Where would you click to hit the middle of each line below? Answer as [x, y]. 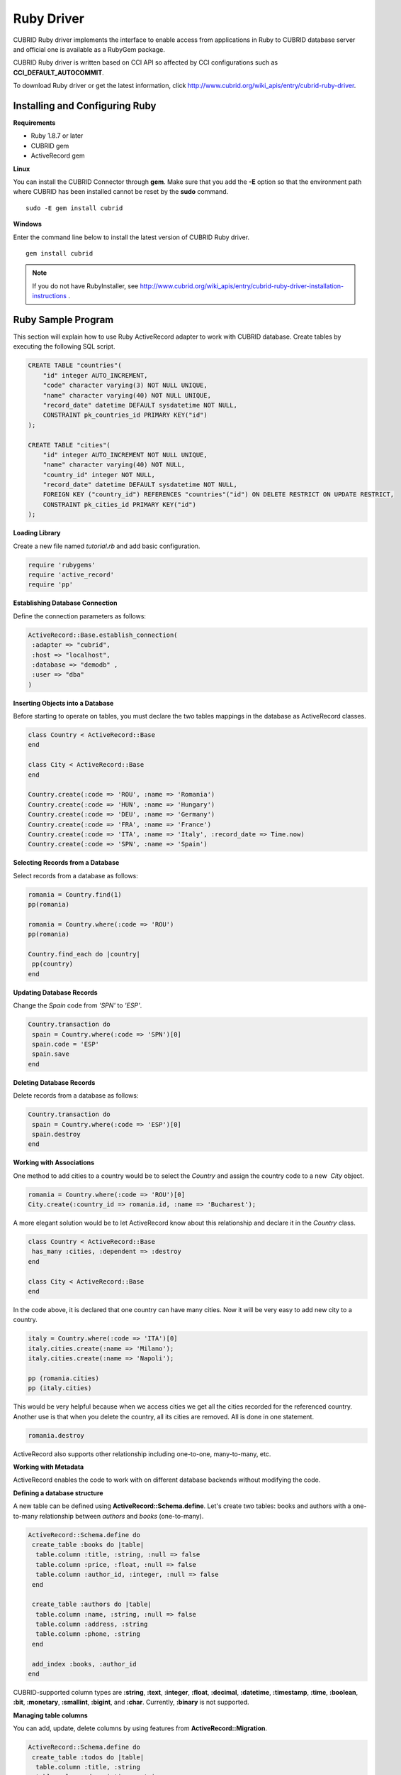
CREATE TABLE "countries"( [75, 365]
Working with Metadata [49, 1467]
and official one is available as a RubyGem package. [89, 49]
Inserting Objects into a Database [63, 703]
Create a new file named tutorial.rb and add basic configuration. [107, 546]
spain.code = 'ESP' [66, 1044]
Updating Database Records [56, 992]
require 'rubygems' [62, 565]
